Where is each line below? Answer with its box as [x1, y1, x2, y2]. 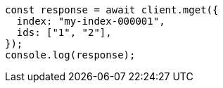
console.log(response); [5, 49, 136, 61]
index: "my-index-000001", [16, 15, 165, 27]
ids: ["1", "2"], [16, 27, 112, 38]
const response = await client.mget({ [5, 4, 219, 15]
